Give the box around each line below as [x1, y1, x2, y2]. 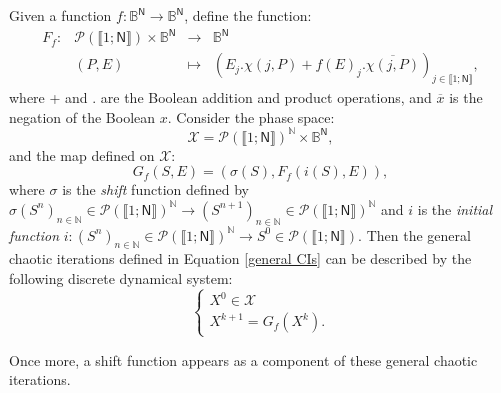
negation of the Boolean [9, 106, 156, 127]
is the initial [417, 198, 493, 219]
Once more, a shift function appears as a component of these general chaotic [9, 349, 478, 370]
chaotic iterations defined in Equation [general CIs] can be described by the [9, 248, 472, 269]
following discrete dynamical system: [9, 268, 233, 289]
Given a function [9, 5, 112, 25]
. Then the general [358, 224, 471, 245]
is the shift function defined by [62, 179, 249, 200]
